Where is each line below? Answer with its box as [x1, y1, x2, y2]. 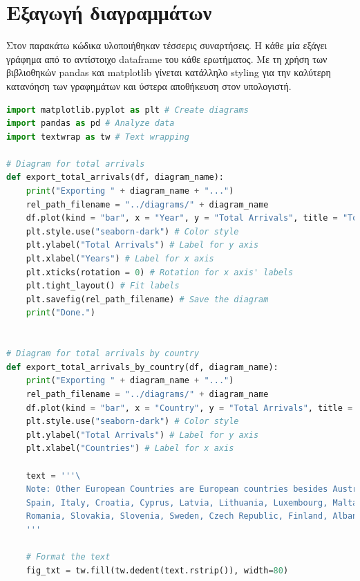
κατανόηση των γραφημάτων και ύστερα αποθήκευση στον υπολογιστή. [6, 78, 292, 93]
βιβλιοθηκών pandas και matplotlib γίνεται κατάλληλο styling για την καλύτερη [6, 65, 331, 80]
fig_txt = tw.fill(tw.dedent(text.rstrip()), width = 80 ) [26, 565, 289, 575]
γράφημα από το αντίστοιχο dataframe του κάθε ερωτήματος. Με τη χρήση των [6, 51, 328, 66]
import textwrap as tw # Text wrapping [6, 131, 189, 142]
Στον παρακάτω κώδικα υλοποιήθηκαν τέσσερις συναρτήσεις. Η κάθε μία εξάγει [6, 38, 328, 53]
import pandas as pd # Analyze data [6, 118, 175, 129]
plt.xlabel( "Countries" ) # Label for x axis [26, 443, 234, 454]
